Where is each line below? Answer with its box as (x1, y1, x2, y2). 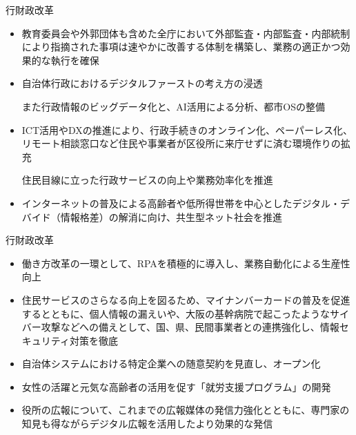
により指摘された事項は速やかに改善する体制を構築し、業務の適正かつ (21, 39, 341, 54)
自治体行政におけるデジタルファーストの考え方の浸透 (21, 76, 263, 90)
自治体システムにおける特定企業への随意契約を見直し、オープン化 (21, 356, 321, 371)
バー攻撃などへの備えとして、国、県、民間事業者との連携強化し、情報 (21, 320, 339, 334)
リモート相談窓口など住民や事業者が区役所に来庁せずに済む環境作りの (21, 136, 341, 151)
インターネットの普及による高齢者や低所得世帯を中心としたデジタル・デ (21, 195, 350, 210)
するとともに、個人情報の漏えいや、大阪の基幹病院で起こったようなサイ (21, 306, 349, 320)
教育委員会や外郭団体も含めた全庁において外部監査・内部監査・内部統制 (21, 26, 350, 40)
